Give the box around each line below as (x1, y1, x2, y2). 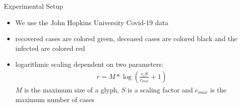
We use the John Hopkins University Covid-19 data (15, 17, 168, 27)
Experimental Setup (4, 1, 63, 11)
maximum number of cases (15, 94, 95, 104)
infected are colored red (15, 43, 85, 53)
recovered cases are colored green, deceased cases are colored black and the (15, 33, 238, 44)
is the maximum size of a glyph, (24, 85, 119, 94)
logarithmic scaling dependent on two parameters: (15, 59, 163, 69)
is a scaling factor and (128, 85, 193, 94)
